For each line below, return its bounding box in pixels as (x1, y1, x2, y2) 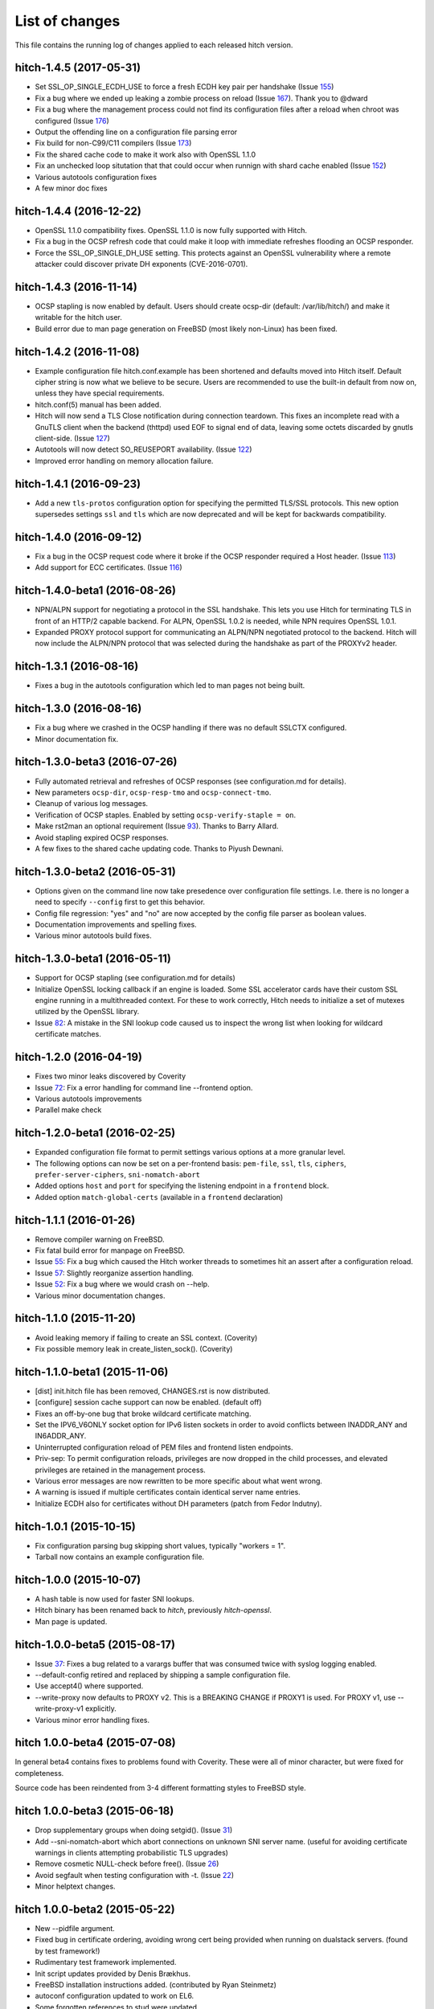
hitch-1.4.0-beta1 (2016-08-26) (14, 583, 177, 598)
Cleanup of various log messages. (35, 799, 149, 808)
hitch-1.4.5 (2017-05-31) (14, 61, 141, 75)
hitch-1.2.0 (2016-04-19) (14, 1050, 142, 1064)
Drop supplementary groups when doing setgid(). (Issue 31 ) (35, 1825, 233, 1835)
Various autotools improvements (35, 1094, 142, 1103)
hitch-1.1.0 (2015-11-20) (14, 1311, 137, 1325)
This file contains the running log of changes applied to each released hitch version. (14, 40, 293, 50)
